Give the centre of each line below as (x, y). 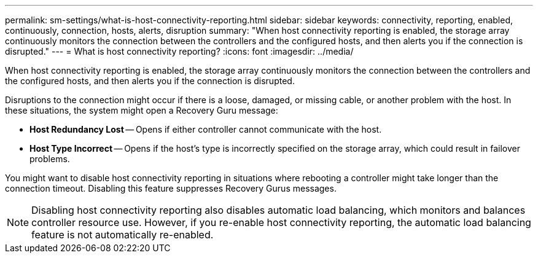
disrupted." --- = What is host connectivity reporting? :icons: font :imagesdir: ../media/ (179, 51)
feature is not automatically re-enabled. (123, 235)
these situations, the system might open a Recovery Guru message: (142, 110)
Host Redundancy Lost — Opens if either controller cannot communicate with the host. (206, 129)
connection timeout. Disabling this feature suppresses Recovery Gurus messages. (171, 188)
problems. (50, 159)
